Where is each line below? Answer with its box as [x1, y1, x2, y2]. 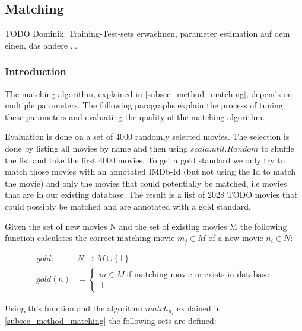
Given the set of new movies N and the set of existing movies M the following [5, 220, 287, 232]
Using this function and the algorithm [5, 301, 143, 314]
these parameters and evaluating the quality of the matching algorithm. [5, 110, 265, 123]
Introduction [5, 64, 66, 79]
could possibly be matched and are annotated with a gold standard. [5, 200, 251, 212]
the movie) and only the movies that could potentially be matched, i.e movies [5, 176, 287, 189]
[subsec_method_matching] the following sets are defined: [5, 314, 217, 326]
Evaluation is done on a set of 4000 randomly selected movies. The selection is [5, 130, 290, 143]
